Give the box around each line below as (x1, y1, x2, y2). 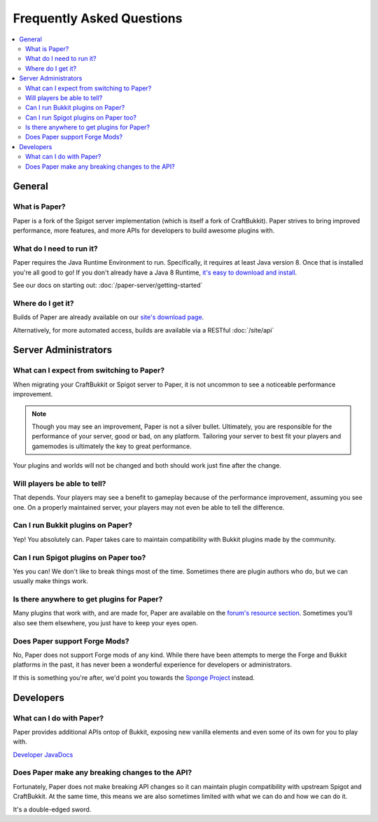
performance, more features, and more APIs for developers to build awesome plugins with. (13, 226, 275, 235)
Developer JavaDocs (13, 750, 73, 759)
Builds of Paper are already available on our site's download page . (13, 313, 204, 321)
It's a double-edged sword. (13, 805, 92, 814)
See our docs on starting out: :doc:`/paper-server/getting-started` (13, 281, 203, 290)
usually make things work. (13, 577, 89, 585)
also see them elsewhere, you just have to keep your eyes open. (13, 618, 199, 627)
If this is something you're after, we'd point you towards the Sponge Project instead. (13, 673, 255, 682)
